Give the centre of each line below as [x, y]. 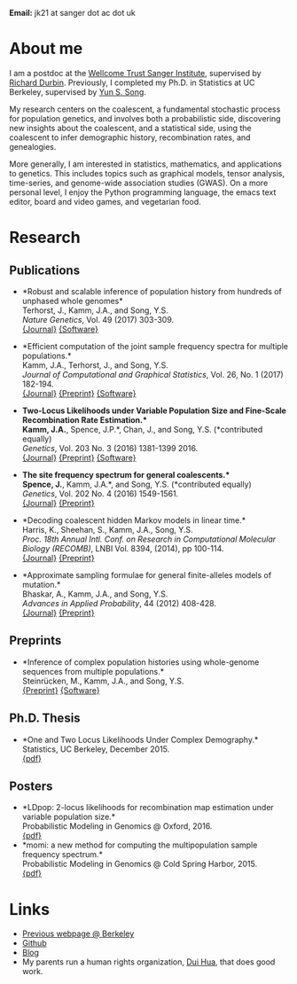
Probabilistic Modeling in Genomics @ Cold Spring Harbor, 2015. [140, 864]
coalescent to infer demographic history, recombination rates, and [130, 137]
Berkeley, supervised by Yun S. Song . [78, 91]
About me [46, 49]
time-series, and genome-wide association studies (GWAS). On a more [139, 183]
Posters [31, 786]
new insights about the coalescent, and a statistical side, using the [130, 128]
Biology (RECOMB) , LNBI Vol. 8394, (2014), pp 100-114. [123, 548]
